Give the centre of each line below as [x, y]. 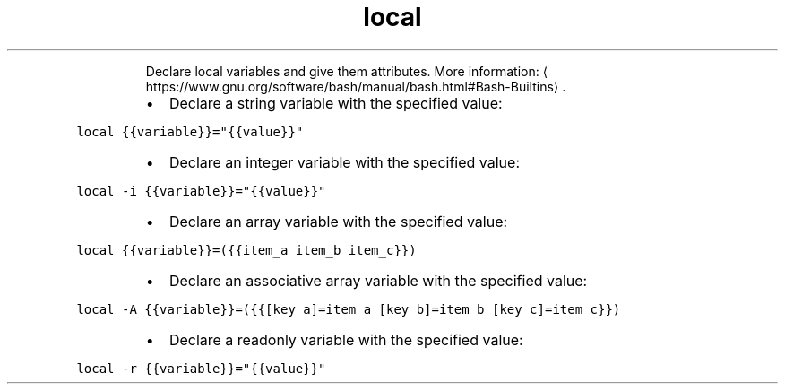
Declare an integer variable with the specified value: [344, 162]
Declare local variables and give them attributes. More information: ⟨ [347, 71]
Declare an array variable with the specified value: [338, 221]
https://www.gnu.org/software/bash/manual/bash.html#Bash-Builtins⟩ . [356, 86]
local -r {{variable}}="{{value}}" [201, 368]
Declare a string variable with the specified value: [336, 103]
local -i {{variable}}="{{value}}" [201, 191]
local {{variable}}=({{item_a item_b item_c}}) [246, 250]
